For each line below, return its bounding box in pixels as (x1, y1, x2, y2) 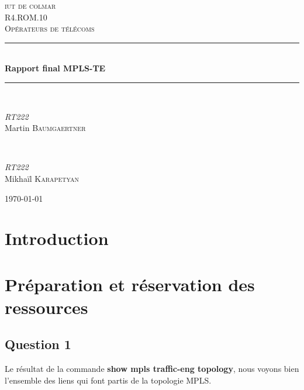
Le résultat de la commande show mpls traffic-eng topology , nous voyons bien (5, 363, 299, 375)
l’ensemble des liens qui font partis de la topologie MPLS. (5, 374, 212, 386)
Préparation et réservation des (5, 272, 255, 296)
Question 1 (5, 335, 71, 353)
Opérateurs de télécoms (5, 22, 95, 34)
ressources (5, 295, 88, 319)
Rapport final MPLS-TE (5, 62, 106, 74)
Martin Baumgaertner (5, 122, 86, 134)
